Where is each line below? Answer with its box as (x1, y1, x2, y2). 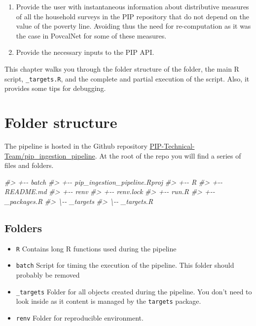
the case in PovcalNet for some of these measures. (16, 30, 167, 41)
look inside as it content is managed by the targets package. (16, 296, 201, 306)
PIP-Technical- (149, 140, 195, 151)
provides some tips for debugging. (4, 83, 106, 93)
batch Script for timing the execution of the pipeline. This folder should (16, 260, 234, 270)
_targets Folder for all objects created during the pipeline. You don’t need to (16, 286, 252, 296)
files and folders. (4, 160, 54, 170)
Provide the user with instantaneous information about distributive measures (16, 1, 249, 11)
